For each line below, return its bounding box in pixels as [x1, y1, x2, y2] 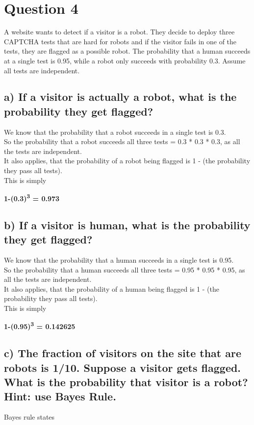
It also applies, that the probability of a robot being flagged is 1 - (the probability [4, 155, 251, 166]
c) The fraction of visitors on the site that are [4, 345, 241, 361]
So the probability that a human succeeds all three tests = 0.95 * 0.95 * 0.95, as [4, 264, 245, 274]
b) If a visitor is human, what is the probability [4, 217, 251, 232]
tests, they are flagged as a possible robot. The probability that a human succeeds [4, 46, 251, 56]
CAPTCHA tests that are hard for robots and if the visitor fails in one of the [4, 36, 237, 46]
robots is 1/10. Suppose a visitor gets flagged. [4, 360, 241, 375]
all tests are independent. [4, 65, 80, 75]
